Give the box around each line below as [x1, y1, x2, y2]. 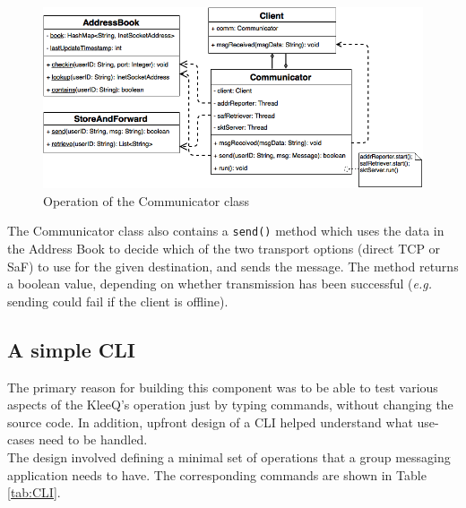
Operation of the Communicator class [43, 191, 250, 210]
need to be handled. [39, 430, 148, 449]
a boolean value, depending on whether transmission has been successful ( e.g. [7, 274, 432, 293]
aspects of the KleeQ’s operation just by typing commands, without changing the [7, 395, 453, 414]
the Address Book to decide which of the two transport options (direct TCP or [7, 239, 441, 258]
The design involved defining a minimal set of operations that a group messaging [7, 448, 451, 467]
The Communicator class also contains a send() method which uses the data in [7, 221, 444, 240]
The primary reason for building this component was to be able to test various [7, 377, 438, 396]
